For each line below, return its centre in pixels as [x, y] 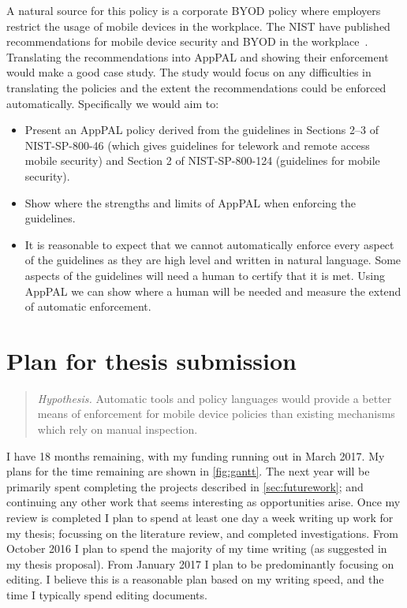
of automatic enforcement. [88, 306]
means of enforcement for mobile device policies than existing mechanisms [216, 414]
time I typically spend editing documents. [107, 594]
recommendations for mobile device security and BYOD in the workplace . [187, 41]
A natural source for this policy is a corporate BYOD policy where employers [194, 10]
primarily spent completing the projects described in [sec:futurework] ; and [185, 486]
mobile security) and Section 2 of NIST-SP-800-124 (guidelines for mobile [202, 160]
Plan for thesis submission [151, 360]
